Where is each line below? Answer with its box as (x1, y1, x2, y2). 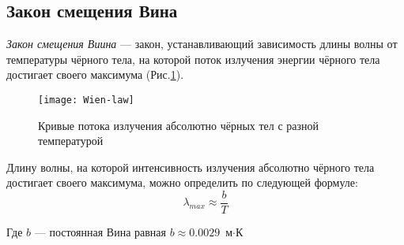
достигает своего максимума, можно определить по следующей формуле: (6, 174, 358, 191)
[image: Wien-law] (38, 94, 134, 106)
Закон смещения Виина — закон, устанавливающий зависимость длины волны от (6, 35, 398, 52)
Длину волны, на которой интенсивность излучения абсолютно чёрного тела (6, 158, 375, 175)
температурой (38, 132, 104, 149)
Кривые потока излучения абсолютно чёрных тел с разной (38, 117, 319, 133)
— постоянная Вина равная (34, 224, 167, 240)
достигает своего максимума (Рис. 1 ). (6, 66, 184, 83)
